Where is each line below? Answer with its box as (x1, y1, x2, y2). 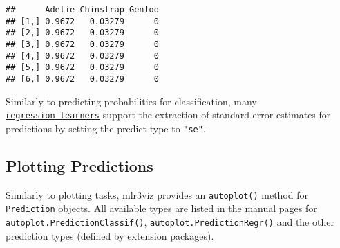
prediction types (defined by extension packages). (6, 228, 214, 242)
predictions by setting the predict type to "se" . (6, 121, 206, 135)
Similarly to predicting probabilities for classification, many (6, 94, 257, 108)
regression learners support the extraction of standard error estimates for (6, 107, 331, 122)
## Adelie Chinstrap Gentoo (6, 5, 159, 15)
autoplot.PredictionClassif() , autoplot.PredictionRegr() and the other (6, 215, 334, 229)
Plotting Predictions (6, 154, 153, 176)
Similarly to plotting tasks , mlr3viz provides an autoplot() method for (6, 187, 308, 202)
